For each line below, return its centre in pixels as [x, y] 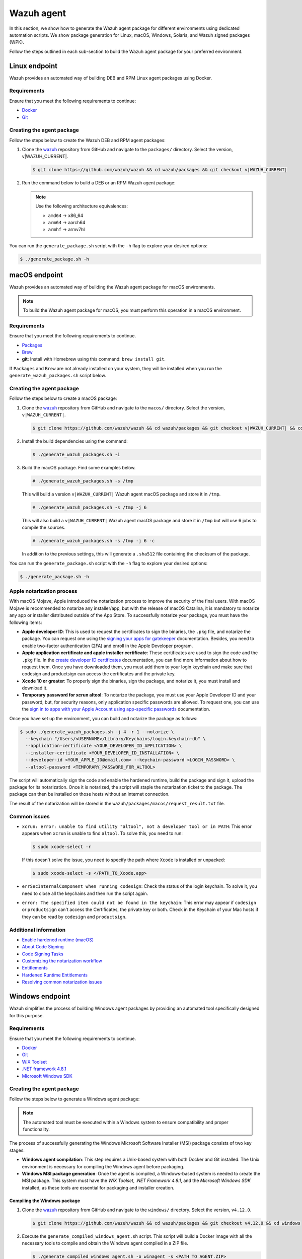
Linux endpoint [33, 66]
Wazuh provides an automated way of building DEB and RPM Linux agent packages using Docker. [111, 78]
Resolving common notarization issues [62, 982]
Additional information [37, 930]
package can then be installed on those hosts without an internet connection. [89, 794]
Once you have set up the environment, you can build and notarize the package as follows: [103, 718]
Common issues [29, 816]
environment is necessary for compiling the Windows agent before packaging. [103, 1166]
